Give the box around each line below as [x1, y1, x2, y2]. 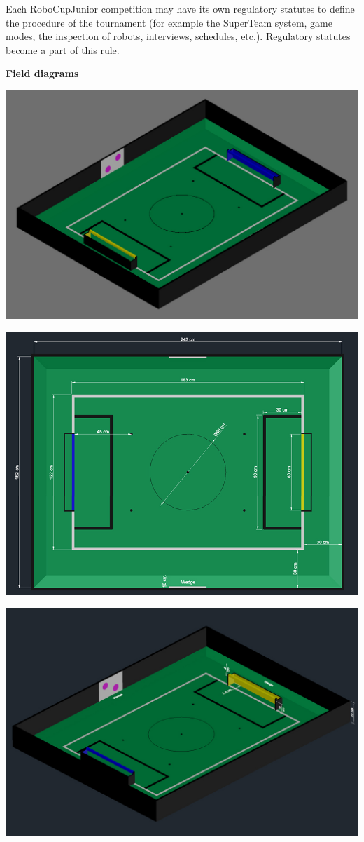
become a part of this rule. [6, 42, 120, 57]
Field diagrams [6, 66, 79, 81]
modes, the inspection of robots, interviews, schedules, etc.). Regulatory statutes [6, 29, 351, 43]
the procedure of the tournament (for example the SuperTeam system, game [6, 15, 332, 29]
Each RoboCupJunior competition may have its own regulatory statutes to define [6, 1, 355, 15]
